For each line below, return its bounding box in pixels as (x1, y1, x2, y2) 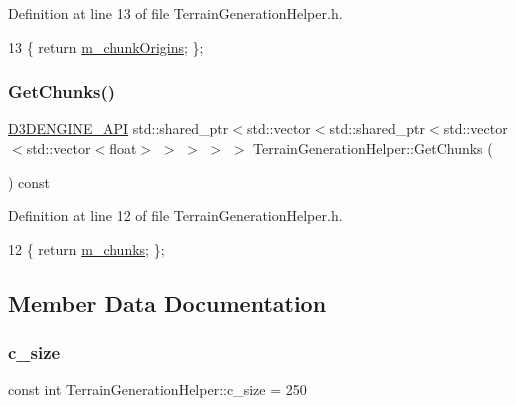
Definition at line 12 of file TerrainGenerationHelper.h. (8, 205, 343, 226)
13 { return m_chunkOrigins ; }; (8, 36, 204, 57)
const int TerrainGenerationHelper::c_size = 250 (8, 379, 307, 400)
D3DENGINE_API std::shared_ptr (8, 118, 229, 139)
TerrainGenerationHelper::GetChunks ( (253, 138, 493, 158)
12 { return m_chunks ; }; (8, 238, 165, 259)
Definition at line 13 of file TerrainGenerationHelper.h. (8, 3, 343, 23)
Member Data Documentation (8, 287, 327, 318)
